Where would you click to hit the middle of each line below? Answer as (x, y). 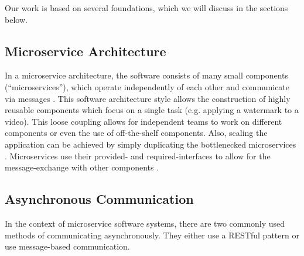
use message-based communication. (67, 246)
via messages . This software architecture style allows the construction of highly (148, 98)
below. (16, 19)
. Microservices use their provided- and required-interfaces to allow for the (138, 156)
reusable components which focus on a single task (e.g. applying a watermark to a (152, 110)
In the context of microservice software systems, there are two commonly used (145, 223)
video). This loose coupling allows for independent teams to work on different (144, 121)
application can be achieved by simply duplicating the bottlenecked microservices (151, 144)
